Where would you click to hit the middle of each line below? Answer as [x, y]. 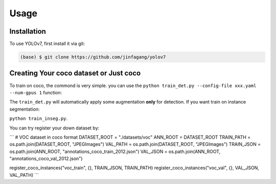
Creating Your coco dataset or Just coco [75, 73]
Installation [28, 31]
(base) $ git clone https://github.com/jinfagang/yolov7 [93, 57]
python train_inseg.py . [39, 119]
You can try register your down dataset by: [54, 128]
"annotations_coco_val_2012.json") [46, 159]
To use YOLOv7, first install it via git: [47, 44]
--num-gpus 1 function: [36, 92]
